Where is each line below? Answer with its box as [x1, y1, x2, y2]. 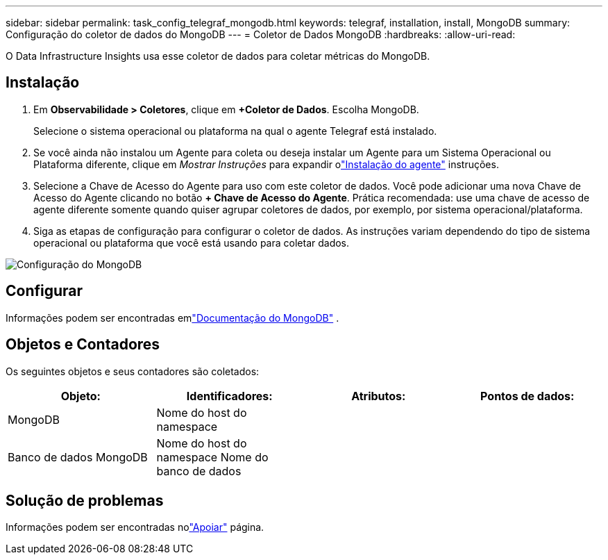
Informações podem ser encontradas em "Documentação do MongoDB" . [6, 311, 339, 324]
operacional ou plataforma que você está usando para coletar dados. [33, 236, 350, 249]
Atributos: [351, 388, 406, 403]
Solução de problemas [6, 491, 164, 509]
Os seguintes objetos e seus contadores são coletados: [6, 365, 260, 377]
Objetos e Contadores [6, 336, 160, 354]
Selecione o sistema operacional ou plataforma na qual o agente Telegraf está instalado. [33, 124, 437, 137]
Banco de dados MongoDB [8, 450, 148, 464]
